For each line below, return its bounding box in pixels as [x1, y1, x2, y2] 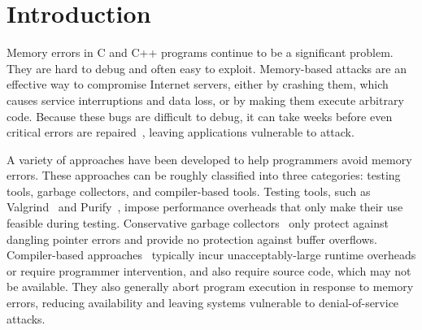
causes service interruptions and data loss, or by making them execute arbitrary [7, 91, 404, 108]
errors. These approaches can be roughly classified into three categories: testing [7, 167, 401, 184]
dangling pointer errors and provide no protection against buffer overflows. [7, 230, 377, 247]
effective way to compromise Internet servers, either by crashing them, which [7, 76, 389, 93]
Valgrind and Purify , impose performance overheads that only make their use [7, 198, 403, 215]
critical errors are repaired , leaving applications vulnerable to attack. [7, 124, 355, 141]
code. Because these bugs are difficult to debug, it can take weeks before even [7, 107, 393, 124]
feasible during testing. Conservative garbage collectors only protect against [7, 215, 389, 232]
